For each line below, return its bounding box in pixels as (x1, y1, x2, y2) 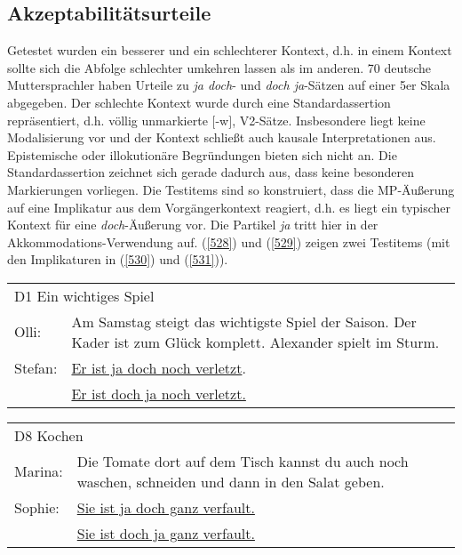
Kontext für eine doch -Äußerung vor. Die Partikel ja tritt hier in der (7, 215, 378, 234)
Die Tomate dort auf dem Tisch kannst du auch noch (76, 450, 409, 471)
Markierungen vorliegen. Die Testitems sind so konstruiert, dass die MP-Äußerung (7, 180, 455, 198)
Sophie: (14, 496, 60, 518)
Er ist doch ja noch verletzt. (71, 382, 246, 404)
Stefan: (14, 357, 58, 378)
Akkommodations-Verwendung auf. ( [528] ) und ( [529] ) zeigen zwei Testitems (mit (7, 232, 450, 251)
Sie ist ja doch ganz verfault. (76, 496, 255, 518)
